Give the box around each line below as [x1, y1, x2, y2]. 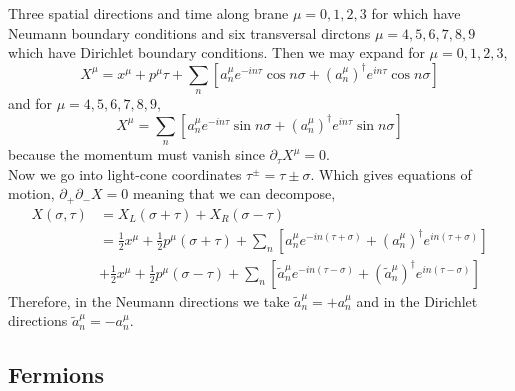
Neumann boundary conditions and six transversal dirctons [8, 22, 371, 43]
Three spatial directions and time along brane [8, 3, 289, 23]
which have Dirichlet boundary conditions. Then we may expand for [8, 42, 425, 63]
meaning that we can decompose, [132, 183, 336, 204]
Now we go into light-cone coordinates [8, 163, 242, 184]
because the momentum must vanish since [8, 144, 265, 165]
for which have [371, 3, 461, 23]
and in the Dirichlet [356, 290, 478, 311]
